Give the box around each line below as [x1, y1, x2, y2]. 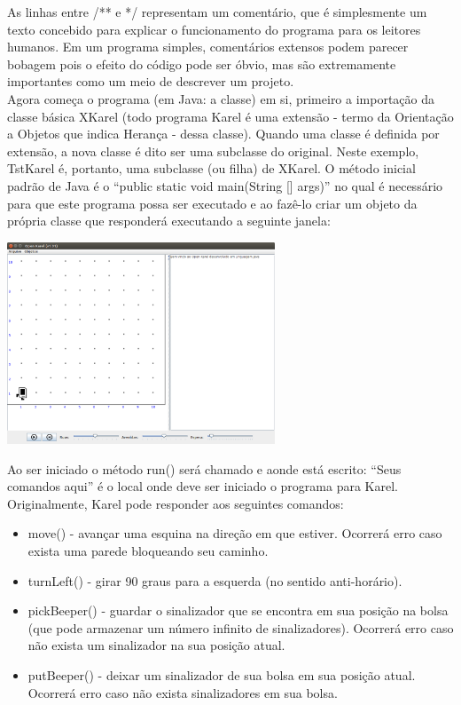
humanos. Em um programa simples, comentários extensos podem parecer [7, 37, 409, 56]
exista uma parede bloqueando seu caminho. [27, 542, 269, 560]
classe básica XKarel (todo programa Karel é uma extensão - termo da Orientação [7, 107, 454, 125]
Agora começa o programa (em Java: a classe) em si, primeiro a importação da [7, 89, 435, 107]
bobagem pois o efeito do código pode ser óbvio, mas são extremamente [7, 54, 396, 73]
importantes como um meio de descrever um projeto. [7, 72, 294, 91]
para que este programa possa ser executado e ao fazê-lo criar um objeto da [7, 194, 418, 212]
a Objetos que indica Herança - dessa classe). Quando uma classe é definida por [7, 124, 440, 143]
